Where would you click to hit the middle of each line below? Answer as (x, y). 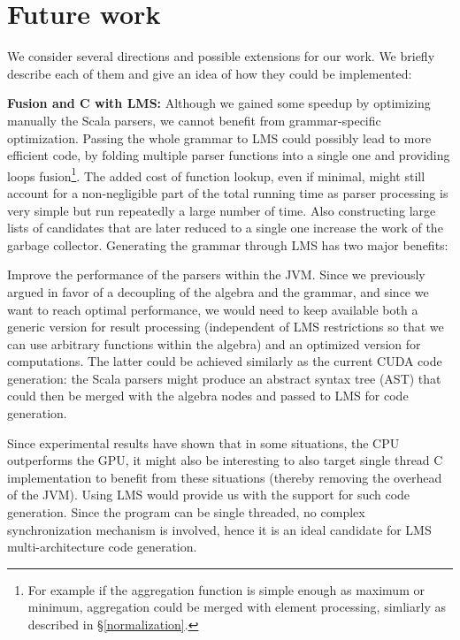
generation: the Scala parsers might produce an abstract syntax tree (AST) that (224, 378)
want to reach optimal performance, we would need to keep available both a (213, 309)
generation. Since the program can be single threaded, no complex (186, 512)
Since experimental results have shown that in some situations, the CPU (203, 442)
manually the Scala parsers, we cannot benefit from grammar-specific (194, 120)
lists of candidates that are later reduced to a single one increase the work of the (225, 228)
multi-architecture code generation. (102, 547)
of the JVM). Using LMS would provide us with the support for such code (209, 495)
